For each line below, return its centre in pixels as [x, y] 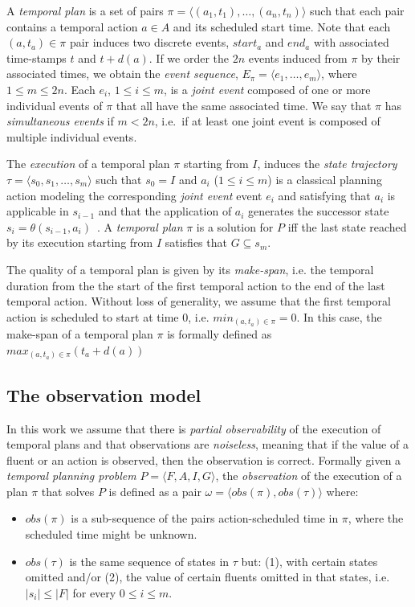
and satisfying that [324, 195]
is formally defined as [220, 334]
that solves [68, 491]
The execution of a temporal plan [88, 164]
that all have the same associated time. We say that [244, 105]
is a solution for [235, 226]
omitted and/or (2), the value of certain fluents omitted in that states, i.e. [207, 577]
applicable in [38, 211]
